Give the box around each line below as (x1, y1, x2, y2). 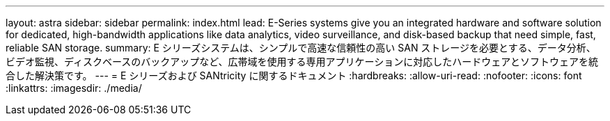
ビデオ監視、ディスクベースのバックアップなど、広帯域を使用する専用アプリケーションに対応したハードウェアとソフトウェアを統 (6, 56, 599, 67)
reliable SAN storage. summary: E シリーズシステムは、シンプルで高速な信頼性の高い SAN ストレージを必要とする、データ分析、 (6, 42, 596, 54)
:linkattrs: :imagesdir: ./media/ (6, 82, 142, 94)
